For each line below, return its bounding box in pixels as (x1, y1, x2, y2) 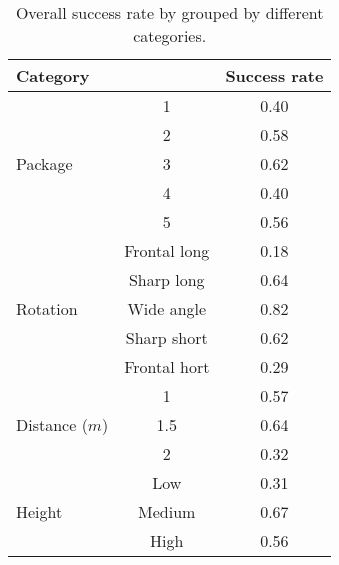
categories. (133, 24, 207, 47)
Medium (138, 500, 196, 523)
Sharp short (125, 326, 208, 349)
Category (16, 64, 90, 87)
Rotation (16, 297, 78, 320)
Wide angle (127, 297, 207, 320)
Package (16, 152, 73, 175)
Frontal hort (124, 355, 210, 378)
